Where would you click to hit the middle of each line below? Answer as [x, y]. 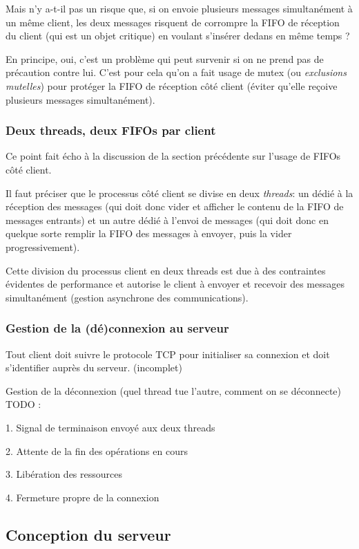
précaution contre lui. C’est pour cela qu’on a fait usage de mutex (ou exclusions [176, 72]
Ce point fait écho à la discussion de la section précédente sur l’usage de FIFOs [173, 156]
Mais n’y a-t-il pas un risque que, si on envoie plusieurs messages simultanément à [179, 8]
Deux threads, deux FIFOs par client [111, 130]
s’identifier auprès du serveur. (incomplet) [94, 367]
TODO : [23, 404]
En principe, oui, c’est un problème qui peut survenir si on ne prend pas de [165, 58]
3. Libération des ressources [64, 474]
